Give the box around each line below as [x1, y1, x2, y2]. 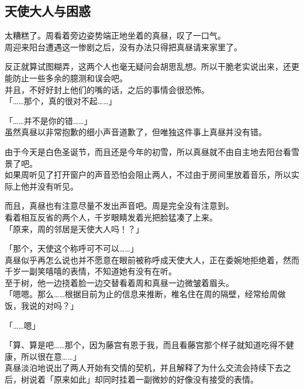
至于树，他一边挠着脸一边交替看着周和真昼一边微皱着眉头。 [5, 276, 234, 288]
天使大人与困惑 [5, 2, 91, 20]
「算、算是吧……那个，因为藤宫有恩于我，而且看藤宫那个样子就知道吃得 [5, 339, 278, 351]
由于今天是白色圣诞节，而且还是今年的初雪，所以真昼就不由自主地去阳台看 [5, 145, 291, 157]
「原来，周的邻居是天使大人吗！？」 [5, 222, 144, 235]
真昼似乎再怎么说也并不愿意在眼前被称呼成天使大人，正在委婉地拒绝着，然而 [5, 253, 299, 266]
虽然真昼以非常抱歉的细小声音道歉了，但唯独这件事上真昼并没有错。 [5, 126, 267, 138]
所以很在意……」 [20, 350, 81, 362]
